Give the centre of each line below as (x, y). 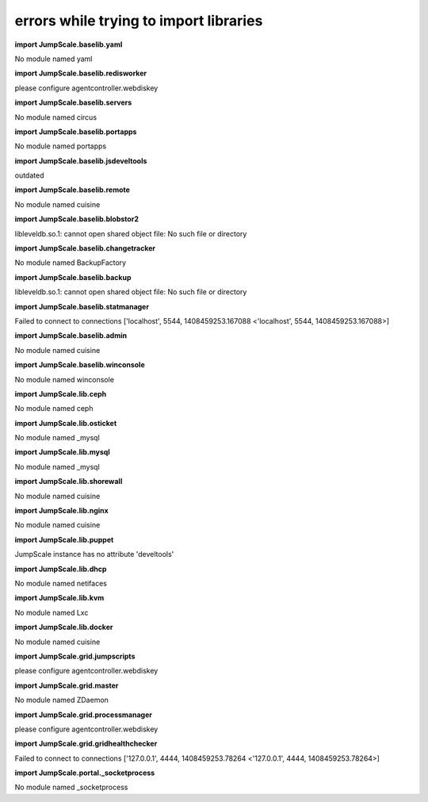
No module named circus (56, 117)
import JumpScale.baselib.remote (73, 190)
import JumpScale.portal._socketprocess (85, 773)
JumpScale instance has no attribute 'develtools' (94, 554)
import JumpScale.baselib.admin (71, 336)
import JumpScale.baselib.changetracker (85, 248)
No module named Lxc (52, 612)
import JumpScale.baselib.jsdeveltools (81, 161)
